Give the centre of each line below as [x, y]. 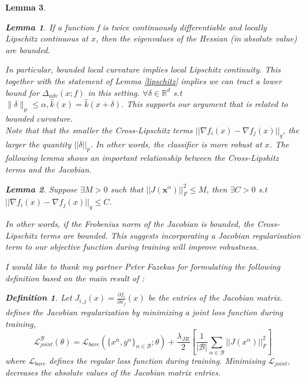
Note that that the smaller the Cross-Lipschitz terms [99, 130]
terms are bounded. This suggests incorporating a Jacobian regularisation [170, 235]
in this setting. [114, 92]
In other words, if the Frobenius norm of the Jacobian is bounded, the [130, 224]
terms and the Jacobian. [49, 169]
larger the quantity [38, 144]
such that [127, 189]
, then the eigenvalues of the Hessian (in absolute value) [196, 38]
